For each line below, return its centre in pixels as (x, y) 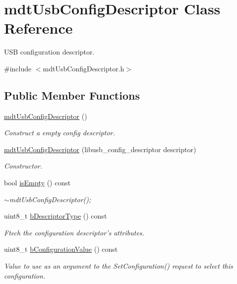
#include (18, 68)
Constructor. (23, 166)
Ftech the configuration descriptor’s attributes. (74, 232)
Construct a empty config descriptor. (59, 133)
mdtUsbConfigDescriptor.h (84, 68)
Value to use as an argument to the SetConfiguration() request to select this (118, 266)
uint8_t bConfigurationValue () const (61, 249)
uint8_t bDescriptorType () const (56, 216)
